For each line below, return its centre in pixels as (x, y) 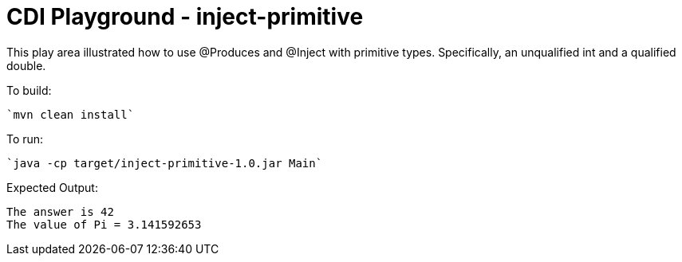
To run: (25, 139)
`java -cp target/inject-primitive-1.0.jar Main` (165, 163)
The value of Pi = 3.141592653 (104, 224)
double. (26, 65)
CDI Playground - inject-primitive (185, 17)
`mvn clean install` (71, 114)
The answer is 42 (60, 211)
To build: (29, 90)
